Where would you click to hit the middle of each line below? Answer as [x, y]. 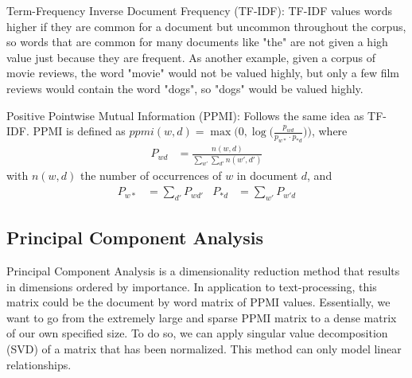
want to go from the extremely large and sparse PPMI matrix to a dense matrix [202, 317]
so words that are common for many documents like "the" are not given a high [197, 42]
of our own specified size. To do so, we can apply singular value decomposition [197, 333]
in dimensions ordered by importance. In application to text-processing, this [192, 286]
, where [329, 131]
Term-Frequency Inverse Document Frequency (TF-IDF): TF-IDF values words [200, 10]
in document [267, 175]
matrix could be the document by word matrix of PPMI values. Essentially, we [198, 302]
